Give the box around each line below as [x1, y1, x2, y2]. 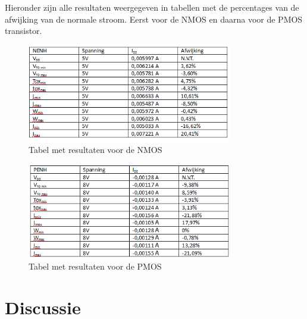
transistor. [5, 24, 42, 37]
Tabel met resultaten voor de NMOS [29, 143, 162, 156]
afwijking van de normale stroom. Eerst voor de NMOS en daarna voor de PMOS [5, 12, 303, 25]
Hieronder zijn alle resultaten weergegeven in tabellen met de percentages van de [5, 1, 299, 13]
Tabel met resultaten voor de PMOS [29, 260, 162, 273]
